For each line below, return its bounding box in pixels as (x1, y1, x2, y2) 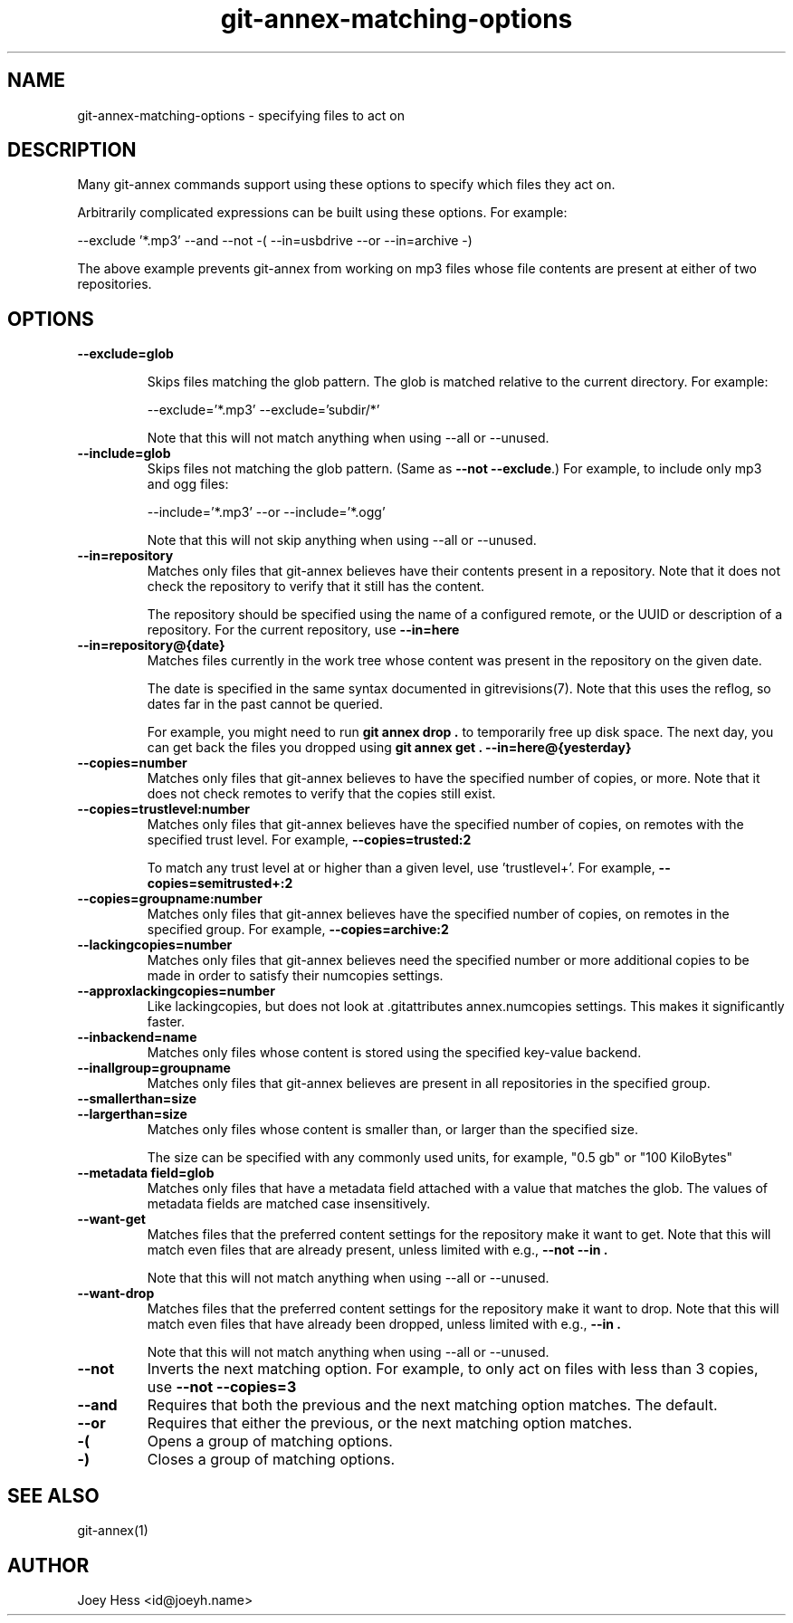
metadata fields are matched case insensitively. (147, 1196, 431, 1212)
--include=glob (77, 445, 171, 462)
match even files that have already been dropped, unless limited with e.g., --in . (147, 1316, 622, 1332)
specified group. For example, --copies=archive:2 (147, 921, 449, 938)
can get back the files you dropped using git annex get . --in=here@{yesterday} (147, 740, 632, 756)
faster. (147, 1014, 186, 1030)
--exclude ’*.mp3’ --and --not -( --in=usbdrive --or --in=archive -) (77, 233, 473, 249)
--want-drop (77, 1285, 155, 1302)
